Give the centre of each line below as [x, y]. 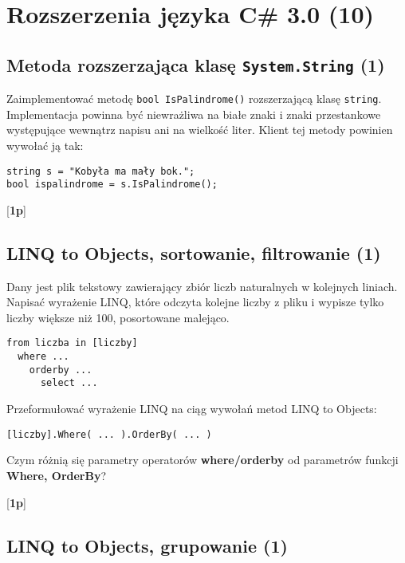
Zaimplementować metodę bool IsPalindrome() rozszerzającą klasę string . [194, 98]
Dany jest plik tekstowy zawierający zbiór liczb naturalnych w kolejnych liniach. [202, 286]
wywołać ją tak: [45, 145]
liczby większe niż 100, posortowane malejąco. [118, 317]
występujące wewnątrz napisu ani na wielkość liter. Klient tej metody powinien [200, 130]
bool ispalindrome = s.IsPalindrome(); [112, 185]
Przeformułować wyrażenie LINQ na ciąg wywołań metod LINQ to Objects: [192, 409]
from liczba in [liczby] [72, 343]
